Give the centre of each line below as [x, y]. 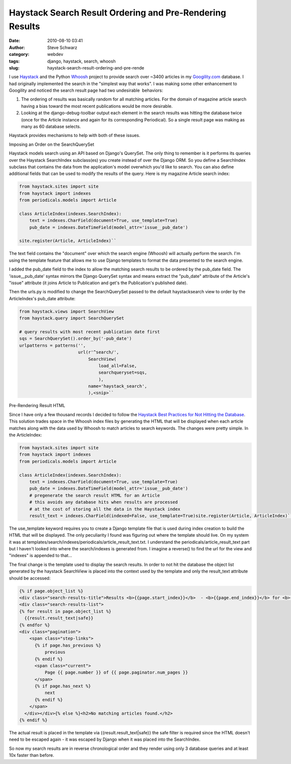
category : [19, 54]
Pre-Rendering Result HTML [37, 406]
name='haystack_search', [118, 386]
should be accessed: [30, 578]
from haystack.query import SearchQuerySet [72, 318]
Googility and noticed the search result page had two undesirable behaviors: [86, 90]
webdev [55, 54]
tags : [14, 61]
